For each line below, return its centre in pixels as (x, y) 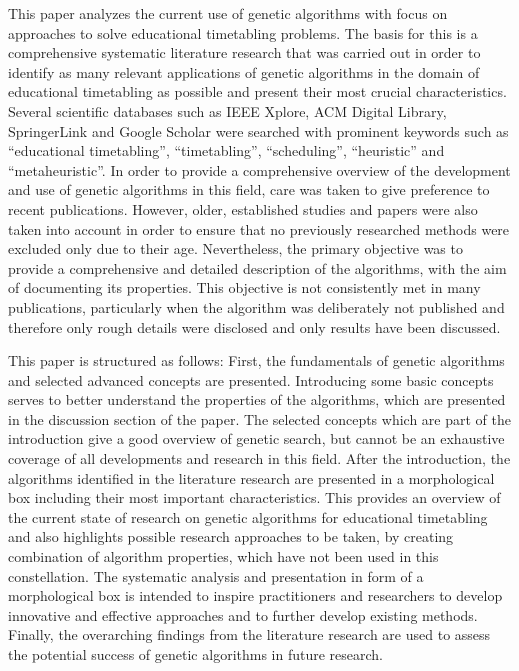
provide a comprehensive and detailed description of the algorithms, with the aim (257, 267)
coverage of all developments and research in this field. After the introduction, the (259, 458)
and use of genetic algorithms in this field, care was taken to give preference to (249, 189)
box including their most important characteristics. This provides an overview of (254, 497)
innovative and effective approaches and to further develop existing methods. (243, 614)
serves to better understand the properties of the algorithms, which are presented (257, 399)
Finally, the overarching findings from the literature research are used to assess (249, 634)
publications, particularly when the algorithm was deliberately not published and (256, 306)
